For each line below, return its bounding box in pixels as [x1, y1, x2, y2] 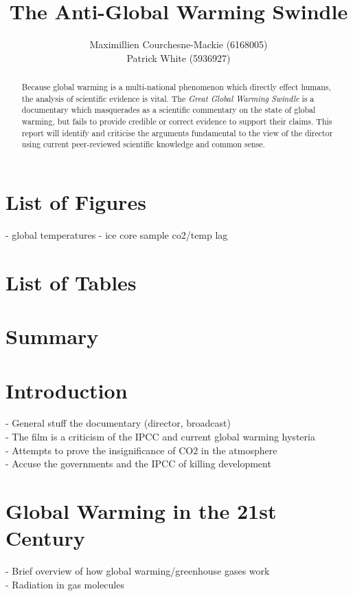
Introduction [5, 376, 128, 404]
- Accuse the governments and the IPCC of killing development [5, 456, 271, 471]
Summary [5, 322, 99, 350]
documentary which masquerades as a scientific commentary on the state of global [21, 104, 316, 116]
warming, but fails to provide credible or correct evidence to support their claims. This [21, 116, 332, 127]
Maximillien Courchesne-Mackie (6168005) [89, 37, 268, 52]
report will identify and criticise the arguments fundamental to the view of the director [21, 127, 333, 138]
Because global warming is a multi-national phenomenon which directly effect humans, [21, 81, 331, 93]
